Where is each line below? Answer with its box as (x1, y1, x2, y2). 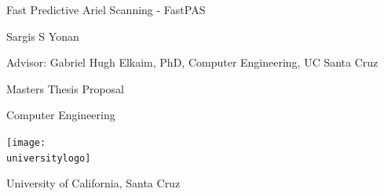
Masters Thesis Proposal (6, 80, 124, 96)
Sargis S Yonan (6, 27, 79, 44)
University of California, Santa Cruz (6, 175, 181, 191)
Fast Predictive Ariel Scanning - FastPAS (6, 2, 206, 17)
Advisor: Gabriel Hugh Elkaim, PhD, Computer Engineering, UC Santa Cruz (6, 54, 379, 71)
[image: (6, 136, 46, 148)
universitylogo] (6, 152, 91, 164)
